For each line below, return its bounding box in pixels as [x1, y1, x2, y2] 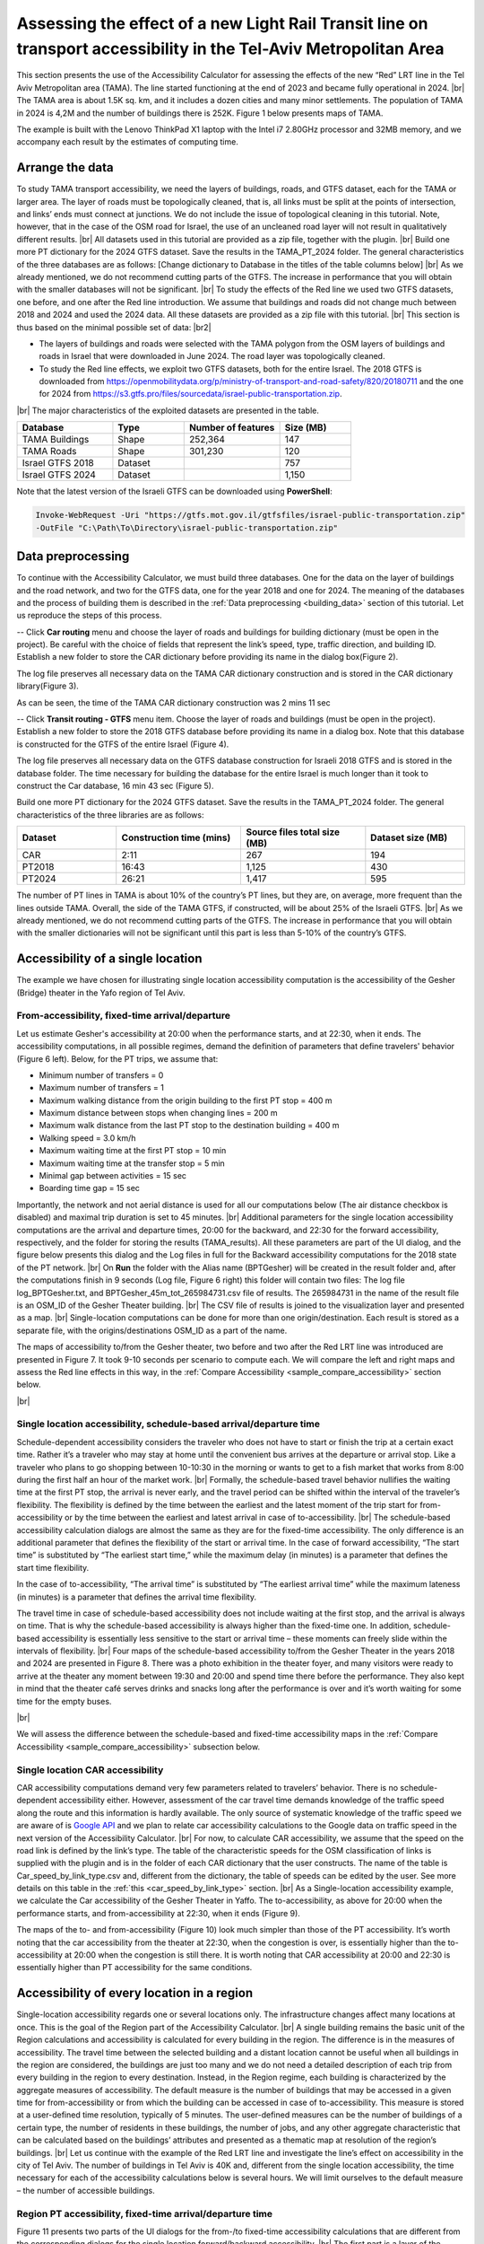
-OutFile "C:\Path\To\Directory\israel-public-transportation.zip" [35, 522, 339, 533]
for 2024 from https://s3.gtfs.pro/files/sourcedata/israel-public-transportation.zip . [39, 389, 342, 399]
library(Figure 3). [16, 680, 80, 691]
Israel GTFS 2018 [22, 457, 94, 469]
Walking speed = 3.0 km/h [39, 1132, 136, 1144]
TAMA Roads [22, 445, 77, 458]
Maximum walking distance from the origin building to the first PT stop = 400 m [39, 1095, 333, 1106]
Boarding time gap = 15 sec [39, 1183, 141, 1194]
